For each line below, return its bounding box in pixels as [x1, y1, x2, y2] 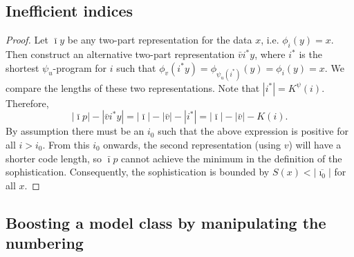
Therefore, [6, 95, 49, 110]
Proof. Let [6, 32, 48, 47]
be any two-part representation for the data [67, 32, 252, 47]
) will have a [288, 137, 342, 151]
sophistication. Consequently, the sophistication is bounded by [6, 164, 270, 179]
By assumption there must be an [6, 124, 145, 138]
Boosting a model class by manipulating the [6, 211, 326, 233]
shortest [6, 60, 39, 75]
